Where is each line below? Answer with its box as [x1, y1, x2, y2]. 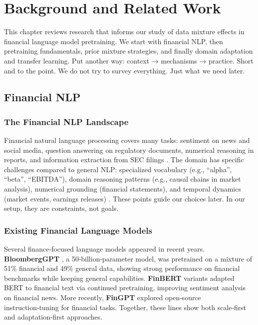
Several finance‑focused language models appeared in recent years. [4, 244, 205, 254]
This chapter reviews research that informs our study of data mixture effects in [4, 26, 245, 37]
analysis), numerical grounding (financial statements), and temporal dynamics [4, 184, 241, 194]
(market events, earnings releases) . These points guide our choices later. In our [4, 193, 245, 203]
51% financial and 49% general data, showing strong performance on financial [4, 263, 240, 273]
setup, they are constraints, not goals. [4, 203, 119, 213]
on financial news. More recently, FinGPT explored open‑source [4, 292, 201, 303]
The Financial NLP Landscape [4, 115, 129, 128]
